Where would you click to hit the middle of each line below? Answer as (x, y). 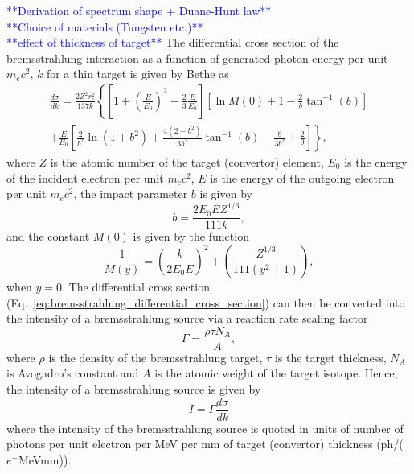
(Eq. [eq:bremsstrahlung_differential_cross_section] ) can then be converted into (206, 302)
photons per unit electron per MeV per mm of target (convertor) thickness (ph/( (205, 444)
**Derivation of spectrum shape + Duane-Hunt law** (139, 10)
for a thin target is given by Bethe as (137, 74)
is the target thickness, (330, 357)
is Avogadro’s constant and (73, 373)
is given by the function (191, 236)
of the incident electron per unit (85, 177)
